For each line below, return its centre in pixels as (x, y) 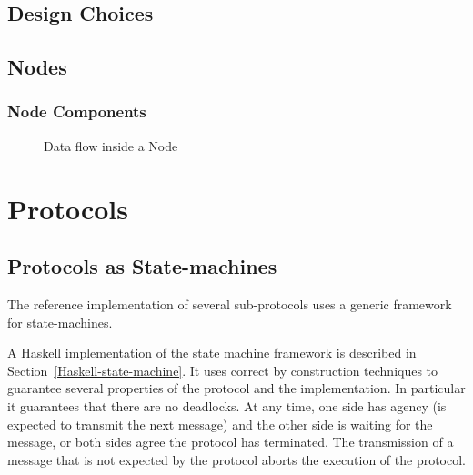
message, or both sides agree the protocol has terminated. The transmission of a (231, 442)
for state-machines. (60, 322)
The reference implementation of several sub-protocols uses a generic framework (230, 303)
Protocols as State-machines (142, 266)
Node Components (77, 111)
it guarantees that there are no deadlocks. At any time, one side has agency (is (227, 405)
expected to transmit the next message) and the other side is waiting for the (220, 424)
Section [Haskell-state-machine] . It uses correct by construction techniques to (223, 370)
